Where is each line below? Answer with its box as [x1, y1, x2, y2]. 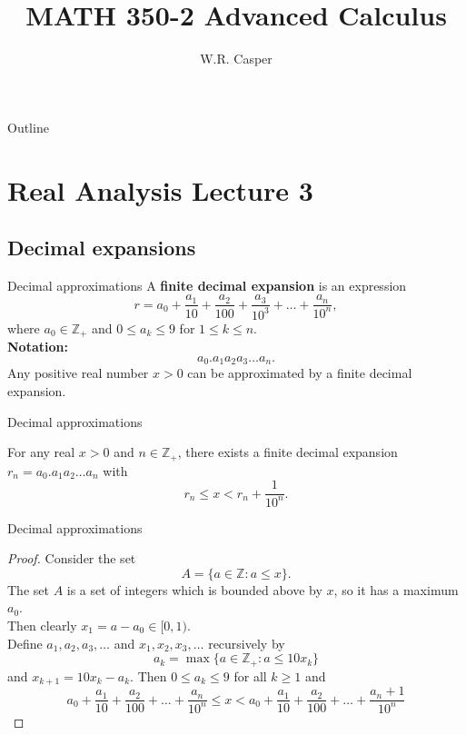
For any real [7, 442, 75, 462]
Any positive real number [7, 363, 149, 382]
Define [7, 633, 43, 652]
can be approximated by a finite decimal [187, 363, 412, 382]
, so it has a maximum [333, 580, 459, 599]
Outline [7, 117, 49, 136]
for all [233, 666, 267, 685]
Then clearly [7, 616, 77, 634]
